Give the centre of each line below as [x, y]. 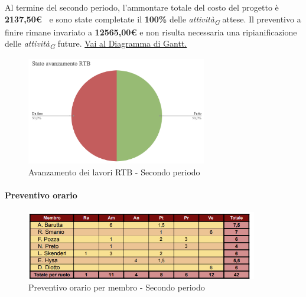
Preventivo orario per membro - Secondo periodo [117, 287]
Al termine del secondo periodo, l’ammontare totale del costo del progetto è [142, 7]
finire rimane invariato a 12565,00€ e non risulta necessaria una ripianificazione [151, 32]
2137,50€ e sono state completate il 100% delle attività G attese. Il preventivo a [153, 19]
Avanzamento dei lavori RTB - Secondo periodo [114, 172]
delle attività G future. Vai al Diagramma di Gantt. [96, 44]
